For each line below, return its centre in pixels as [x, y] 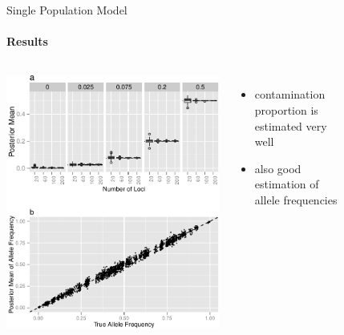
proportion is [286, 109]
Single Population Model [67, 10]
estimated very [291, 125]
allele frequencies [296, 199]
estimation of [287, 184]
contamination [290, 94]
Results [27, 41]
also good [278, 168]
